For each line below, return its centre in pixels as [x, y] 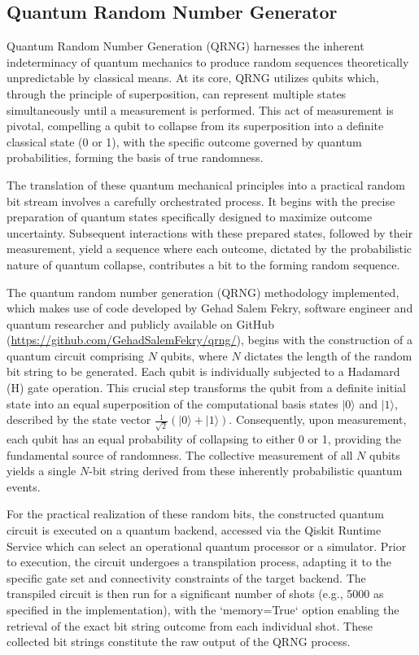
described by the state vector [79, 419]
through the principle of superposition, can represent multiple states [177, 93]
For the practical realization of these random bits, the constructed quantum [195, 514]
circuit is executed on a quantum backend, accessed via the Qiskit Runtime [194, 529]
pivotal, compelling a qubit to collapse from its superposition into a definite [195, 126]
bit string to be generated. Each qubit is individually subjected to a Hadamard [203, 371]
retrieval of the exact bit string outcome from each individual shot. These [190, 625]
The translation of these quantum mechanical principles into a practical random [206, 184]
